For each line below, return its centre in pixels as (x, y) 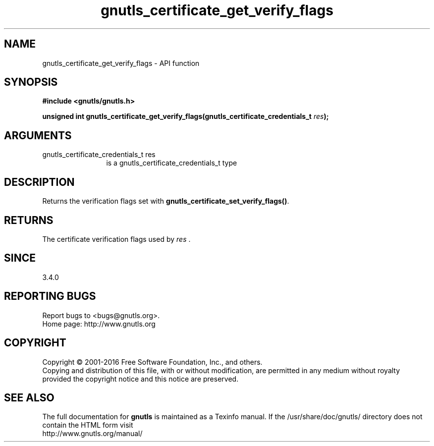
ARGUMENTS (38, 135)
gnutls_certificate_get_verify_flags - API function (121, 63)
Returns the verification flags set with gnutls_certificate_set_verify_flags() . (166, 201)
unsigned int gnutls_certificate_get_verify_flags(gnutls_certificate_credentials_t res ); (186, 116)
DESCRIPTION (39, 182)
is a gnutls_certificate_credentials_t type (172, 163)
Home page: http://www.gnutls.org (99, 324)
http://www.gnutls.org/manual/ (92, 434)
